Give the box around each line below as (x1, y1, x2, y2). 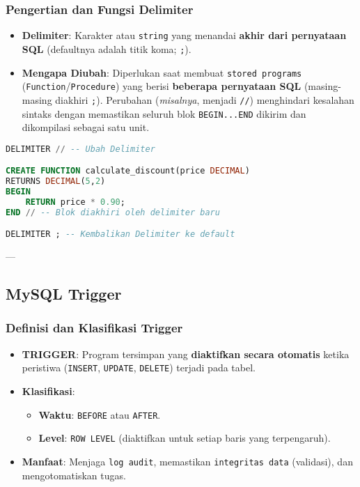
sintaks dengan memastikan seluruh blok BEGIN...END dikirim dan (22, 106, 306, 121)
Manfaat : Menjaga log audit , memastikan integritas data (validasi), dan (22, 454, 353, 468)
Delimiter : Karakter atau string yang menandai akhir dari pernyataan (22, 28, 347, 42)
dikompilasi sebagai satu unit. (22, 120, 150, 134)
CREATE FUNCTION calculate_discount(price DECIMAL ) (6, 166, 250, 176)
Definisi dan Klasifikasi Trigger (6, 319, 183, 337)
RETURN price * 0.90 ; (25, 196, 125, 207)
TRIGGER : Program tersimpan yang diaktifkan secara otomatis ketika (22, 346, 350, 361)
